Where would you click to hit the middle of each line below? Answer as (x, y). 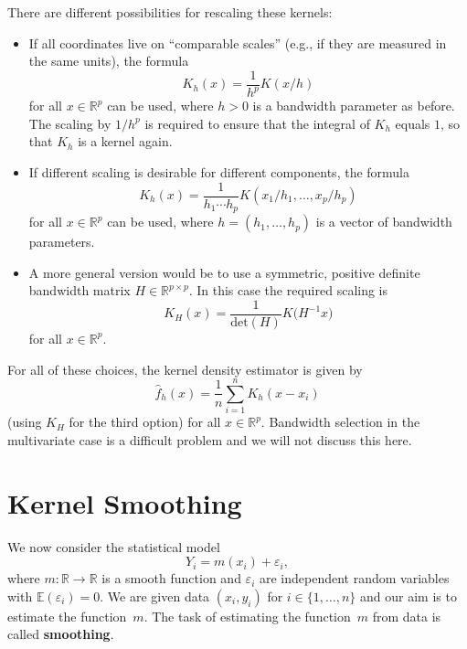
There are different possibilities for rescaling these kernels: (170, 12)
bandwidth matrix (80, 290)
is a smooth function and (171, 578)
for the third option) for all (145, 422)
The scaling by (70, 123)
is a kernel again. (125, 141)
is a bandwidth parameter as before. (354, 106)
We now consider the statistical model (114, 546)
